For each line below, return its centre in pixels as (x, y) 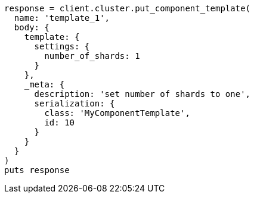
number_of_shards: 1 (92, 56)
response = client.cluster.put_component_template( (128, 8)
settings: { (62, 46)
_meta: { (44, 84)
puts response (37, 170)
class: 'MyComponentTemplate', (117, 113)
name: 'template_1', (62, 18)
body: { (32, 27)
